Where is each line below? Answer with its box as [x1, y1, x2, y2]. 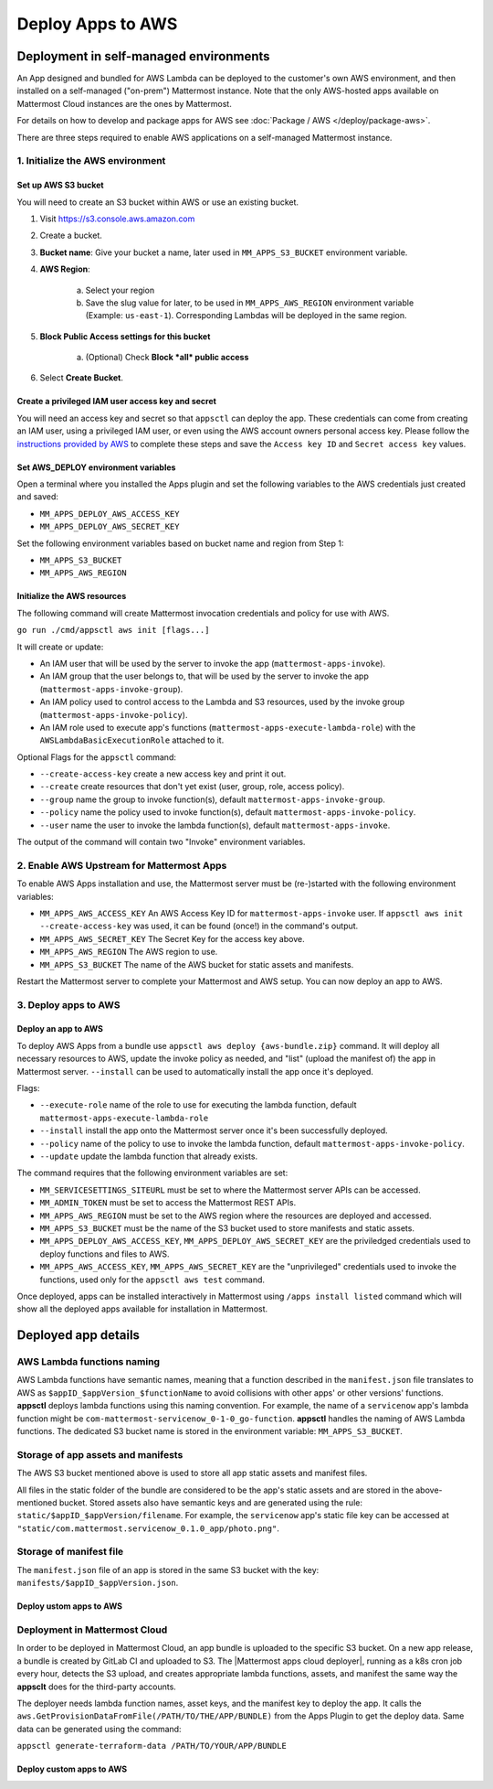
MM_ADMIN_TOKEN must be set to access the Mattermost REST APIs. [39, 1197, 297, 1208]
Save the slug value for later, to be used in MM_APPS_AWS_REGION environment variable [85, 297, 414, 308]
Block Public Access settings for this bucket [39, 330, 211, 342]
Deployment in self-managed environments [16, 48, 270, 64]
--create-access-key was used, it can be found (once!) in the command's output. [39, 920, 359, 932]
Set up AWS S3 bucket [16, 179, 104, 191]
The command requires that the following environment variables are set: [16, 1167, 288, 1179]
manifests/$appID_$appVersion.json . [16, 1578, 179, 1589]
